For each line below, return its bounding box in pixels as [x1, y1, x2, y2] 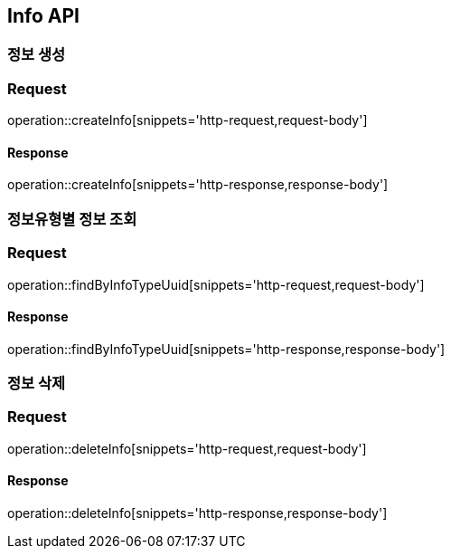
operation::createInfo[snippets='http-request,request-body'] [7, 112, 368, 129]
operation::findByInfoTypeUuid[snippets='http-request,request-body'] [7, 276, 425, 292]
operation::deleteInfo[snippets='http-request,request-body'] [7, 440, 367, 456]
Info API [7, 5, 80, 27]
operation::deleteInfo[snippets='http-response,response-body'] [7, 505, 388, 522]
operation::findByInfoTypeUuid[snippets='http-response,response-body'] [7, 340, 446, 357]
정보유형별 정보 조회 [7, 209, 137, 228]
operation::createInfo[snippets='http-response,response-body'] [7, 177, 389, 193]
